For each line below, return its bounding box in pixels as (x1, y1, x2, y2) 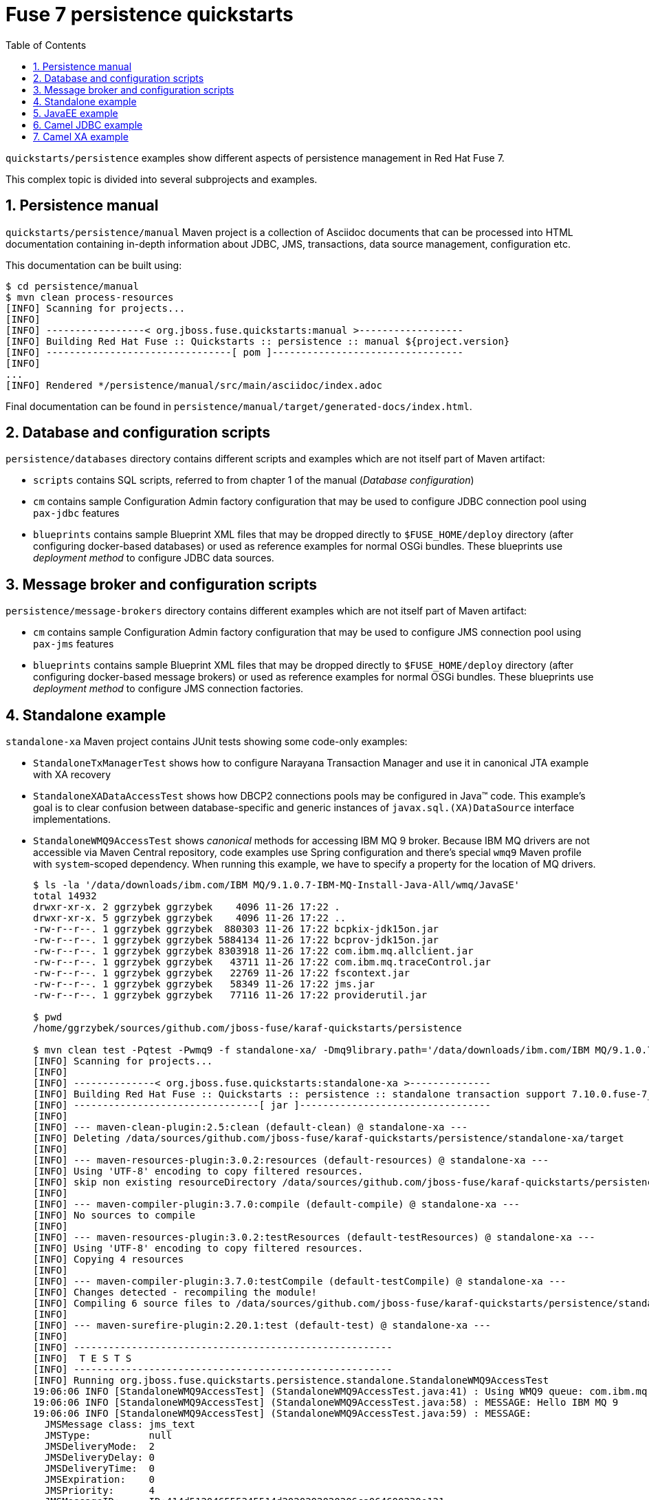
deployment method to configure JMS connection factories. (33, 683, 304, 695)
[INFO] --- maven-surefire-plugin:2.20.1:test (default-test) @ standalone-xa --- (33, 1320, 491, 1331)
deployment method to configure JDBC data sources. (33, 552, 274, 564)
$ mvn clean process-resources (5, 291, 174, 303)
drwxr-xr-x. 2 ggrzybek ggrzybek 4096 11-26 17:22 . (33, 901, 340, 913)
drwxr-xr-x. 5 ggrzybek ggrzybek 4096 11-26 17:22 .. (33, 912, 346, 924)
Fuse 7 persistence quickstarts (5, 3, 294, 26)
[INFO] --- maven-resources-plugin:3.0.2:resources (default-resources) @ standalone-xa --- (33, 1155, 549, 1166)
